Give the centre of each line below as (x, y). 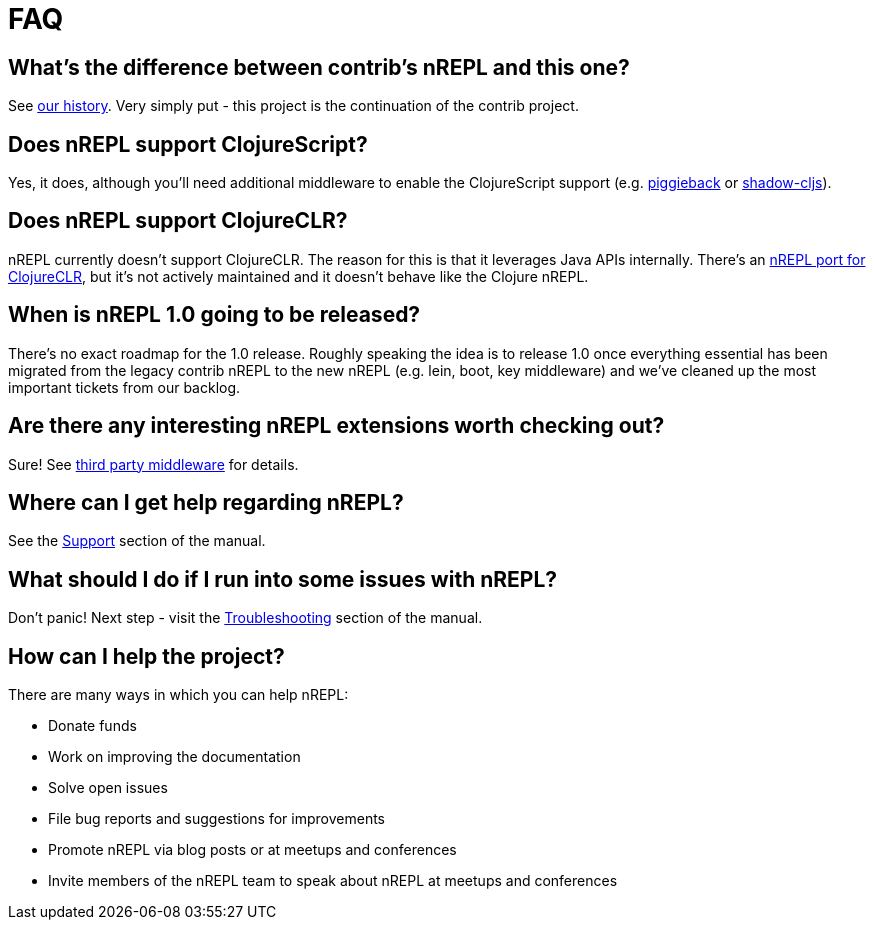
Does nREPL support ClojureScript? (188, 144)
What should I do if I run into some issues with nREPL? (283, 579)
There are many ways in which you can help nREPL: (178, 695)
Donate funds (92, 726)
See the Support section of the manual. (137, 541)
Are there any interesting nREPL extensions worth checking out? (336, 426)
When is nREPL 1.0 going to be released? (214, 315)
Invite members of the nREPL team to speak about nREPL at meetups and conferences (333, 881)
